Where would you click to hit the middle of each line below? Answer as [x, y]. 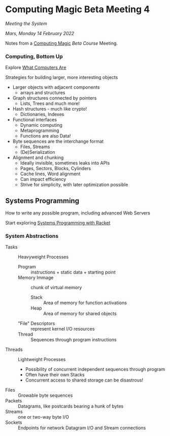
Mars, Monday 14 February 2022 [40, 33]
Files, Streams [35, 147]
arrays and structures [43, 93]
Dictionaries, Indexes [42, 114]
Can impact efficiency [43, 179]
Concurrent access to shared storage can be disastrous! [84, 380]
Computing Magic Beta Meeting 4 [78, 9]
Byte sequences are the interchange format [58, 142]
